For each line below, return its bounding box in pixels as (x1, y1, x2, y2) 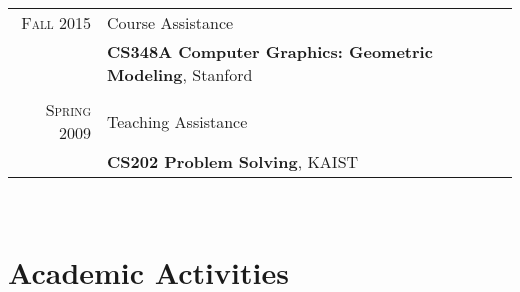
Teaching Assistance (107, 109, 248, 133)
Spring (45, 98, 92, 121)
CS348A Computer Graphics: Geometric (107, 40, 433, 63)
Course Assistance (107, 11, 234, 34)
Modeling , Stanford (107, 63, 253, 86)
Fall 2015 (21, 11, 92, 34)
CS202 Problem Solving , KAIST (107, 150, 359, 173)
